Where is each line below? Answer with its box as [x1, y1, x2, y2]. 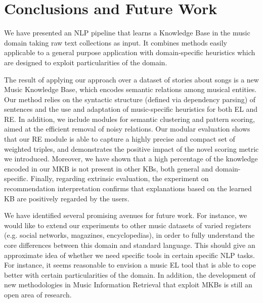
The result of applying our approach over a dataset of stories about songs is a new [4, 74, 259, 84]
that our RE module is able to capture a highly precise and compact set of [4, 134, 235, 144]
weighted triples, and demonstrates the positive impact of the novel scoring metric [4, 143, 259, 154]
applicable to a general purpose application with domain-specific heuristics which [4, 47, 255, 58]
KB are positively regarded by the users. [4, 193, 129, 203]
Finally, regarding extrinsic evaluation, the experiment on [30, 173, 209, 184]
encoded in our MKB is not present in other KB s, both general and [4, 163, 213, 174]
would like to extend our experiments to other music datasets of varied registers [4, 220, 251, 230]
